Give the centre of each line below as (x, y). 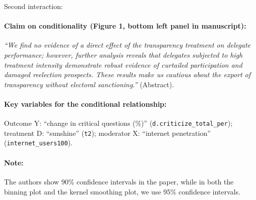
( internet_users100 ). (38, 143)
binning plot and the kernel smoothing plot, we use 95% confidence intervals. (122, 191)
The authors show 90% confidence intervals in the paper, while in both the (119, 181)
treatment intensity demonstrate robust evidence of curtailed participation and (123, 64)
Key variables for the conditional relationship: (85, 104)
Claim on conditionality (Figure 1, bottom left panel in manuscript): (125, 26)
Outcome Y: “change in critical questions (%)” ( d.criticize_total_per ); (118, 123)
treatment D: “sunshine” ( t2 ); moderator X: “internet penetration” (107, 133)
